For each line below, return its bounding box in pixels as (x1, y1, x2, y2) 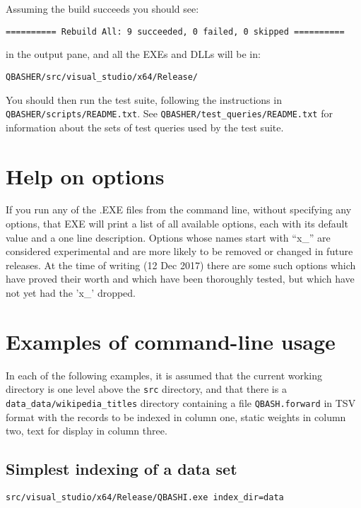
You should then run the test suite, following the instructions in (6, 92, 282, 107)
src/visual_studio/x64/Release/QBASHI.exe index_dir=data (6, 492, 284, 503)
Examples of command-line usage (6, 326, 336, 355)
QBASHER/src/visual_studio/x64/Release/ (6, 71, 199, 82)
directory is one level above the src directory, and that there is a (6, 382, 287, 396)
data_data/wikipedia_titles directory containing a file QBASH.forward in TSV (6, 396, 356, 410)
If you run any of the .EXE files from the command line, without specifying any (6, 202, 352, 217)
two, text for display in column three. (6, 423, 167, 438)
